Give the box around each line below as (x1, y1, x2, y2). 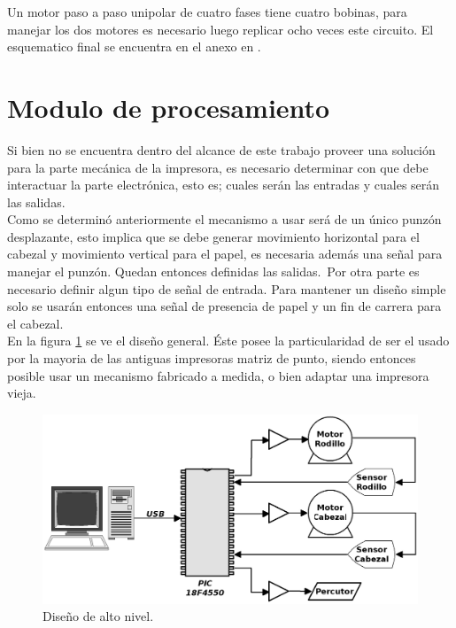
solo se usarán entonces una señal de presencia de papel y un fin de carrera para (7, 297, 442, 315)
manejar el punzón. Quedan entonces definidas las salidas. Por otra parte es (7, 262, 420, 281)
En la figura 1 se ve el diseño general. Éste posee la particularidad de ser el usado (7, 331, 450, 350)
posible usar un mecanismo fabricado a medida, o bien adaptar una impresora (7, 366, 429, 384)
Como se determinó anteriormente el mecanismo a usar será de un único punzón (7, 210, 442, 229)
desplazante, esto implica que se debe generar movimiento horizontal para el (7, 227, 420, 245)
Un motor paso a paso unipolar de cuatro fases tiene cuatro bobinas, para (7, 3, 407, 20)
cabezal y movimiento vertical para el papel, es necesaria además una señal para (7, 244, 443, 263)
